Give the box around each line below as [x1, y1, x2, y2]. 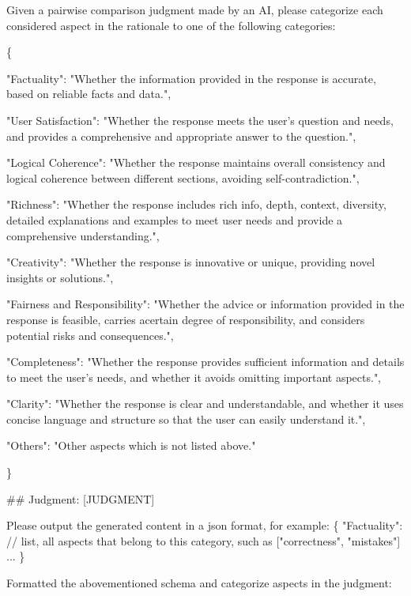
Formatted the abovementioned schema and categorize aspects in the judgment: [6, 575, 392, 591]
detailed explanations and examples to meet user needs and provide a [6, 211, 343, 228]
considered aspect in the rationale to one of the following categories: [6, 17, 336, 33]
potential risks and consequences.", [6, 326, 174, 343]
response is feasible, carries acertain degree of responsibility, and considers [6, 311, 365, 327]
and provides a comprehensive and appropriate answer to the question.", [6, 127, 356, 144]
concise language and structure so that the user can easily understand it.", [6, 410, 366, 427]
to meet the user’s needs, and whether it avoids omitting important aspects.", [6, 368, 382, 385]
